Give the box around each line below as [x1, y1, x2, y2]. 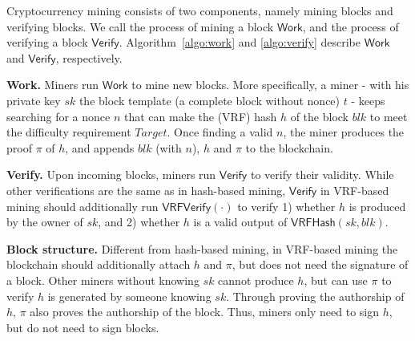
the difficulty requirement [6, 124, 131, 140]
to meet [369, 108, 408, 124]
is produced [349, 197, 406, 214]
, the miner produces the [283, 124, 405, 140]
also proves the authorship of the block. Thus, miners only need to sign [30, 303, 380, 320]
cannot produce [218, 271, 294, 288]
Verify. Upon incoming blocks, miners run [6, 166, 216, 183]
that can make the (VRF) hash [124, 108, 277, 124]
